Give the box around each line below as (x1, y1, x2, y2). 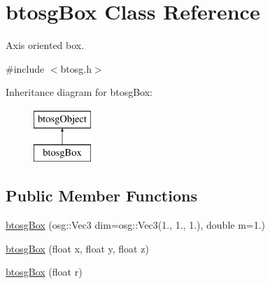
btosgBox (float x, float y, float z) (6, 241, 149, 255)
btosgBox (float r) (6, 264, 83, 279)
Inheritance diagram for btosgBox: (6, 85, 153, 99)
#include (6, 61, 45, 76)
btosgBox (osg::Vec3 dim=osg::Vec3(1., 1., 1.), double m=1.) (6, 218, 266, 232)
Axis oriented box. (6, 38, 85, 52)
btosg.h (60, 61, 92, 76)
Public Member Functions (6, 185, 197, 206)
